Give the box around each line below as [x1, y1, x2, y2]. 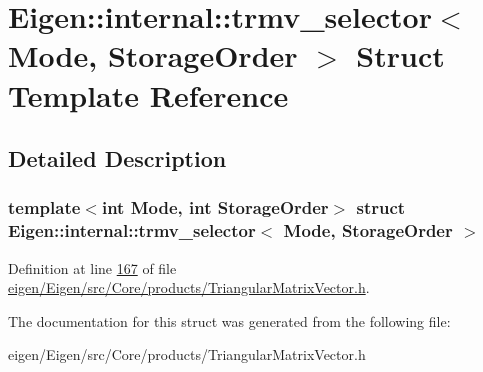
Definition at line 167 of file [8, 257, 177, 278]
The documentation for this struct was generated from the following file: [8, 310, 451, 331]
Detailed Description [8, 143, 227, 174]
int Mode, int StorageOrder [101, 195, 329, 220]
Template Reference [8, 74, 289, 115]
